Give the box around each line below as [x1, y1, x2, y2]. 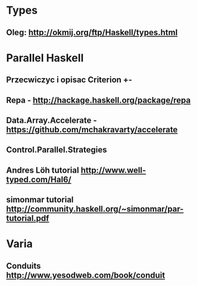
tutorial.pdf [6, 213, 49, 223]
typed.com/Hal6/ [6, 174, 71, 185]
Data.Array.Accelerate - [6, 115, 97, 125]
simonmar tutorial [6, 195, 74, 205]
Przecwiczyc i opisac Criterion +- [6, 75, 133, 85]
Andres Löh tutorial [6, 165, 79, 175]
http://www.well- [80, 165, 146, 175]
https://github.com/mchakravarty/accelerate [6, 125, 178, 135]
